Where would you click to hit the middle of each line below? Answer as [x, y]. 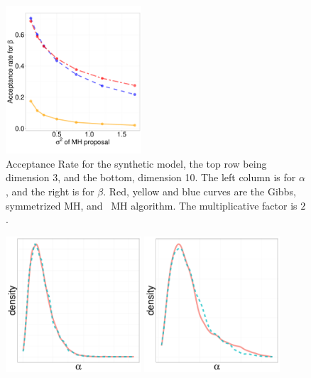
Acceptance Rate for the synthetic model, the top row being [136, 163]
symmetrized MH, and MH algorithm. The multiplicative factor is [152, 205]
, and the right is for [50, 191]
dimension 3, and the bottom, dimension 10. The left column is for [151, 177]
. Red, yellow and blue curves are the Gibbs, [200, 191]
